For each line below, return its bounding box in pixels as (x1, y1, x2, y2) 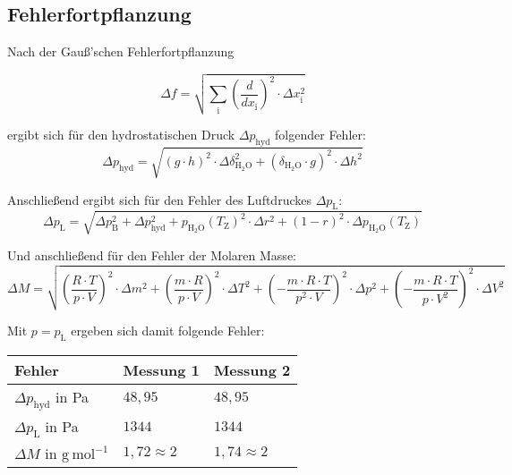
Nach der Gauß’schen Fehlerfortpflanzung (7, 42, 235, 61)
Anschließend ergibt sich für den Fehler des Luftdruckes (7, 190, 311, 208)
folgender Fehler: (275, 125, 366, 144)
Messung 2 (213, 359, 291, 380)
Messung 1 (123, 359, 200, 380)
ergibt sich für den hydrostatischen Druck (7, 125, 235, 144)
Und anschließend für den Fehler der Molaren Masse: (7, 245, 296, 264)
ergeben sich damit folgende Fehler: (71, 320, 265, 339)
